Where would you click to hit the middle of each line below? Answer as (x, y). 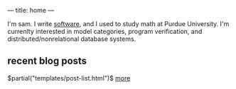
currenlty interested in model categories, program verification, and (105, 31)
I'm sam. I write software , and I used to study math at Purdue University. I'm (118, 24)
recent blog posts (47, 61)
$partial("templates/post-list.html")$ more (69, 78)
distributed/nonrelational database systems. (72, 39)
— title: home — (31, 10)
